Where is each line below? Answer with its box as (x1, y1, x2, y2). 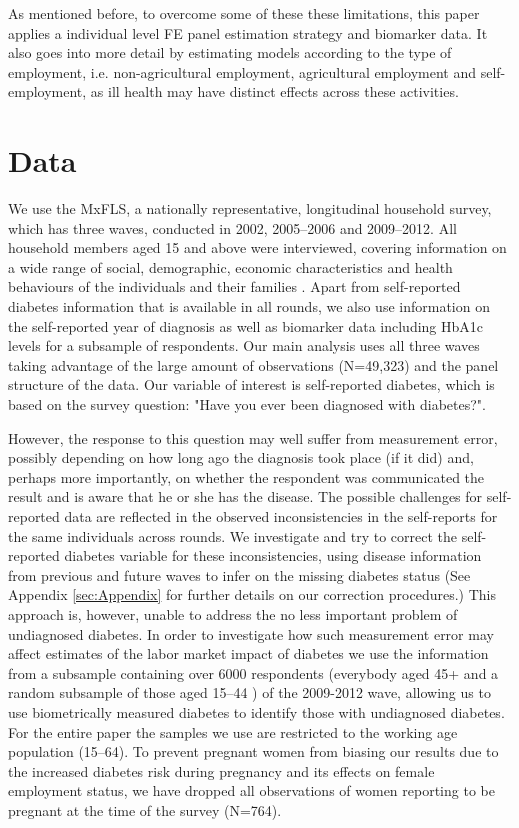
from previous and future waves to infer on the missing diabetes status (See (8, 564, 471, 585)
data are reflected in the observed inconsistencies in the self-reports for (64, 506, 498, 526)
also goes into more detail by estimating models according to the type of (8, 42, 452, 63)
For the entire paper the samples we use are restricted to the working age (8, 721, 458, 742)
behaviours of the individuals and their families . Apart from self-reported (8, 276, 461, 297)
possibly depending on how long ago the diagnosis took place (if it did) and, (8, 447, 474, 468)
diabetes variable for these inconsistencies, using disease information (64, 545, 482, 566)
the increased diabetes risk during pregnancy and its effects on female (8, 760, 435, 781)
